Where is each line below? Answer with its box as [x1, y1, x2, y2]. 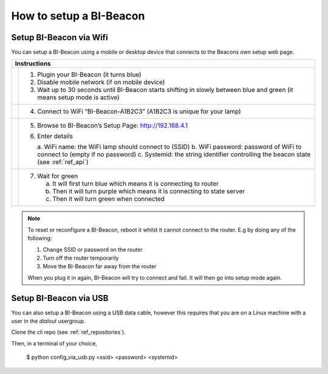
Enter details [37, 132, 73, 140]
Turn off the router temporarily [43, 254, 119, 261]
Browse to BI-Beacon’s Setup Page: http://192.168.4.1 [37, 122, 188, 130]
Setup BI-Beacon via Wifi [11, 32, 109, 43]
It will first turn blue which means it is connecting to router [52, 179, 219, 188]
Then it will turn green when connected [52, 195, 165, 203]
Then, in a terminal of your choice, [11, 339, 97, 347]
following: [27, 235, 52, 242]
